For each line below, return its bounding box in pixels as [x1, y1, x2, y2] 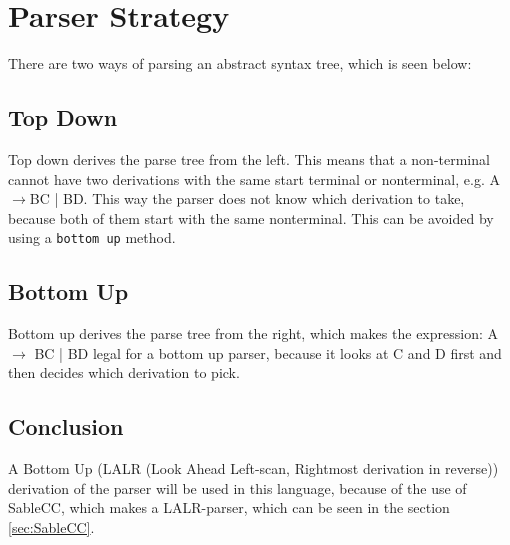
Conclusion [8, 411, 124, 442]
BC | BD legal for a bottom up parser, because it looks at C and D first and [34, 342, 502, 363]
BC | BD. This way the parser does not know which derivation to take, [29, 188, 465, 209]
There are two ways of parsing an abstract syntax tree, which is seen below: [8, 53, 472, 74]
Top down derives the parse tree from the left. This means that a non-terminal [8, 148, 490, 169]
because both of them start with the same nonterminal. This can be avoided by [8, 207, 494, 228]
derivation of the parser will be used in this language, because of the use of [8, 477, 467, 498]
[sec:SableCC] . [8, 516, 95, 537]
